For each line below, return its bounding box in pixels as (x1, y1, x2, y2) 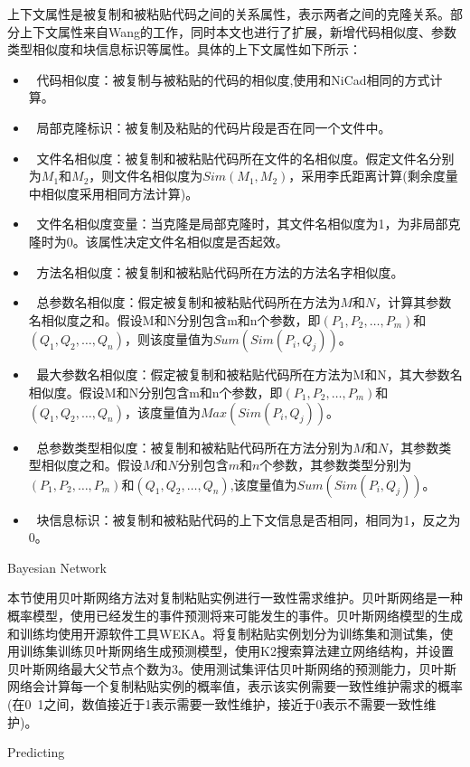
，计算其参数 (375, 293, 452, 312)
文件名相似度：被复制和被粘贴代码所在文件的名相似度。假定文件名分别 (36, 148, 455, 167)
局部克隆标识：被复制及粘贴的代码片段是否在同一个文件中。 (36, 117, 391, 136)
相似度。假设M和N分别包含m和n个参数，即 (28, 382, 283, 401)
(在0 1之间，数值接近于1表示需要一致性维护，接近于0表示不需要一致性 (7, 695, 424, 714)
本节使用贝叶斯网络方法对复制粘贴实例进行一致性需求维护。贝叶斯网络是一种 (7, 588, 463, 607)
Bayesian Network (7, 557, 107, 576)
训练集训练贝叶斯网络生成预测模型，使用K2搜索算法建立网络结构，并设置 (19, 641, 454, 660)
